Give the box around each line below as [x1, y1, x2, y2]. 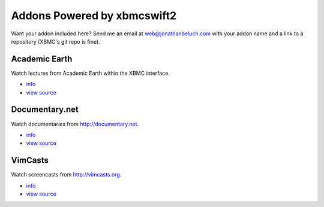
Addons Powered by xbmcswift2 [11, 9, 177, 22]
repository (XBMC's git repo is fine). [11, 38, 100, 45]
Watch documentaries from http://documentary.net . [11, 120, 139, 127]
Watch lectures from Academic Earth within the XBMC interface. [11, 69, 170, 77]
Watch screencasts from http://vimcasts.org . [11, 171, 122, 178]
